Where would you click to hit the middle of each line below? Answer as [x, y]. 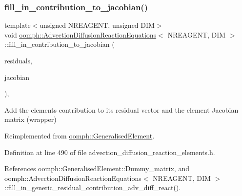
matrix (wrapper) [30, 119]
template [18, 25]
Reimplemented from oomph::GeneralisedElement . [80, 135]
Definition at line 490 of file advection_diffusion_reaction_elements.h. [110, 152]
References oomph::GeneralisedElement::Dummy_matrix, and [97, 168]
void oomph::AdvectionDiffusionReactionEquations [81, 34]
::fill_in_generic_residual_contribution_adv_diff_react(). [93, 187]
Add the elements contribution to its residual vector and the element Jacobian [121, 109]
